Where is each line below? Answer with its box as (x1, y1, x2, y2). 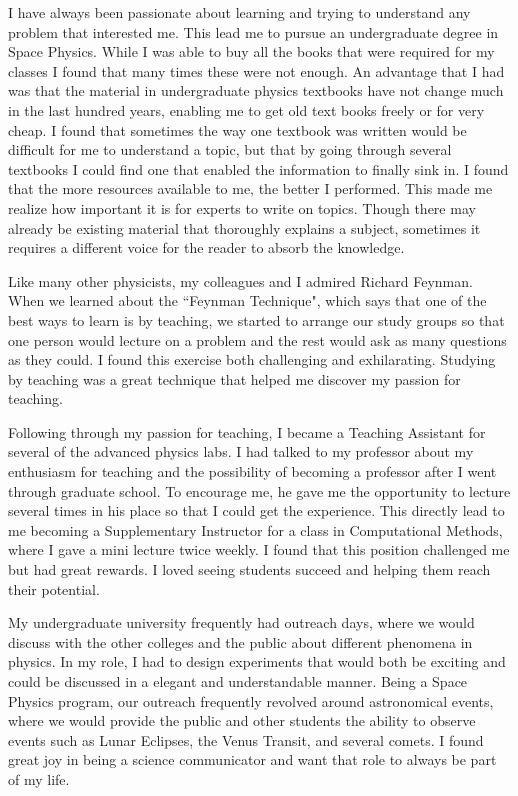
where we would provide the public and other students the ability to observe (8, 710, 476, 731)
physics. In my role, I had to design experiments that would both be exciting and (8, 651, 506, 672)
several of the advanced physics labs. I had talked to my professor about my (8, 441, 474, 462)
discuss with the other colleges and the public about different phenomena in (8, 631, 473, 652)
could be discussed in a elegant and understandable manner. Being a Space (8, 671, 468, 691)
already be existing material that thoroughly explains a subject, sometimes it (8, 217, 481, 238)
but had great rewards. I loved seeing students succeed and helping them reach (8, 559, 491, 580)
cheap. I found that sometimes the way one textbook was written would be (8, 119, 467, 140)
